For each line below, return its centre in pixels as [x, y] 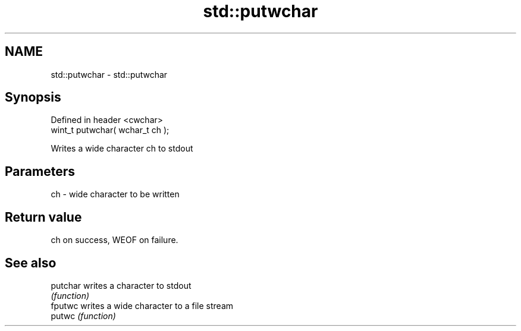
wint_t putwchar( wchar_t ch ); [110, 130]
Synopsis [33, 97]
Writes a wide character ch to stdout [122, 149]
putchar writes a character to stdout [121, 285]
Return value [43, 217]
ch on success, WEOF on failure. [114, 240]
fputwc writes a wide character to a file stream [142, 305]
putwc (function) [83, 316]
